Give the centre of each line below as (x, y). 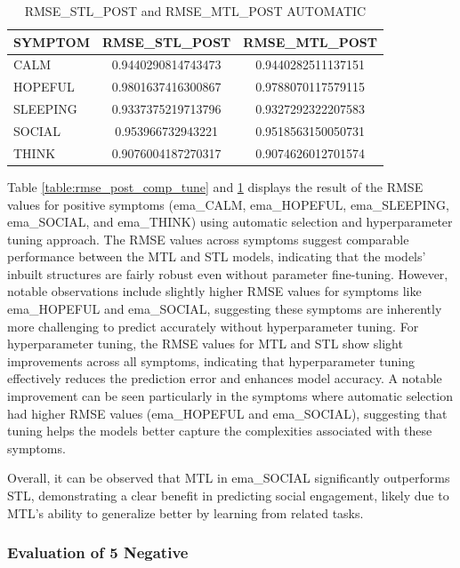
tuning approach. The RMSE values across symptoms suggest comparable (208, 239)
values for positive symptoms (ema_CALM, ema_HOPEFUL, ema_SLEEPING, (228, 204)
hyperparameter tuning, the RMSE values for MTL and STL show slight (205, 344)
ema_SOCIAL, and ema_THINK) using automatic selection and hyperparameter (230, 222)
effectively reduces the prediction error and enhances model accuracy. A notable (225, 378)
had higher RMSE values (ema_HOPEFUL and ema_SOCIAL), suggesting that (227, 413)
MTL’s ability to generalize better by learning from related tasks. (186, 512)
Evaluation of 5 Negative (98, 552)
